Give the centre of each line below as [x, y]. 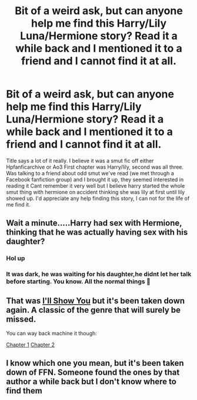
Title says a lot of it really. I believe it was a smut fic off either [80, 160]
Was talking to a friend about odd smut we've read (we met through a [90, 173]
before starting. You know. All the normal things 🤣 [79, 281]
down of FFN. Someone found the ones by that [93, 373]
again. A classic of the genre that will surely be [94, 310]
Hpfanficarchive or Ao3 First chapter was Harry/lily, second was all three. [95, 167]
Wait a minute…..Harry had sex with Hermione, [94, 223]
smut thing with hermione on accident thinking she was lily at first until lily [96, 192]
